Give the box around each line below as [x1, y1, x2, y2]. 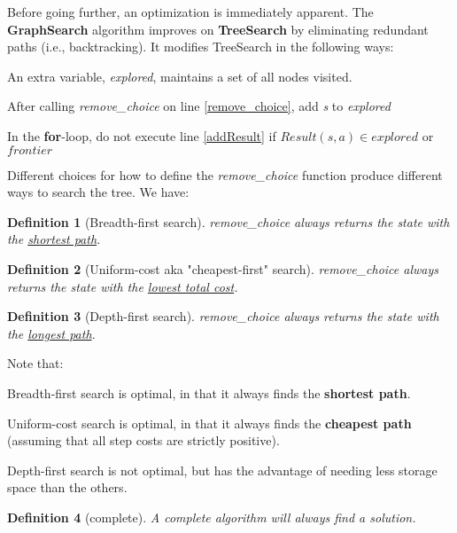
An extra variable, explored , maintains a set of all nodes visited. [7, 67, 352, 85]
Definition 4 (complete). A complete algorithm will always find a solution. [7, 507, 416, 526]
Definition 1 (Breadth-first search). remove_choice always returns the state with [7, 212, 450, 231]
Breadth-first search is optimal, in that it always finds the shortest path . [7, 383, 411, 402]
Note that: [7, 354, 64, 372]
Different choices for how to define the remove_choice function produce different [7, 165, 443, 184]
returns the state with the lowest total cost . [7, 277, 238, 295]
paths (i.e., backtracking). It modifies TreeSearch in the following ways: [7, 37, 394, 56]
